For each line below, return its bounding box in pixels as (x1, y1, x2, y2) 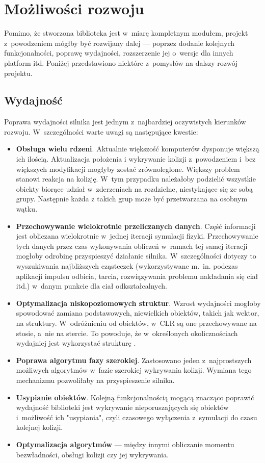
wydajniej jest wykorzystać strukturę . (16, 338, 136, 348)
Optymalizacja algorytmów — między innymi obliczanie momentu (16, 439, 234, 449)
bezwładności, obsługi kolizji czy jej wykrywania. (16, 449, 169, 459)
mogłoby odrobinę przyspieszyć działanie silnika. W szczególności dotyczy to (16, 250, 256, 261)
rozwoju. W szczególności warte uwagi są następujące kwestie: (4, 126, 198, 137)
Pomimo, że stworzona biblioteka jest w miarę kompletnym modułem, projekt (4, 28, 248, 38)
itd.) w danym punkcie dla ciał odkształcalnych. (16, 280, 167, 291)
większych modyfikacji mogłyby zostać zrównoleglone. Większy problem (16, 163, 240, 174)
